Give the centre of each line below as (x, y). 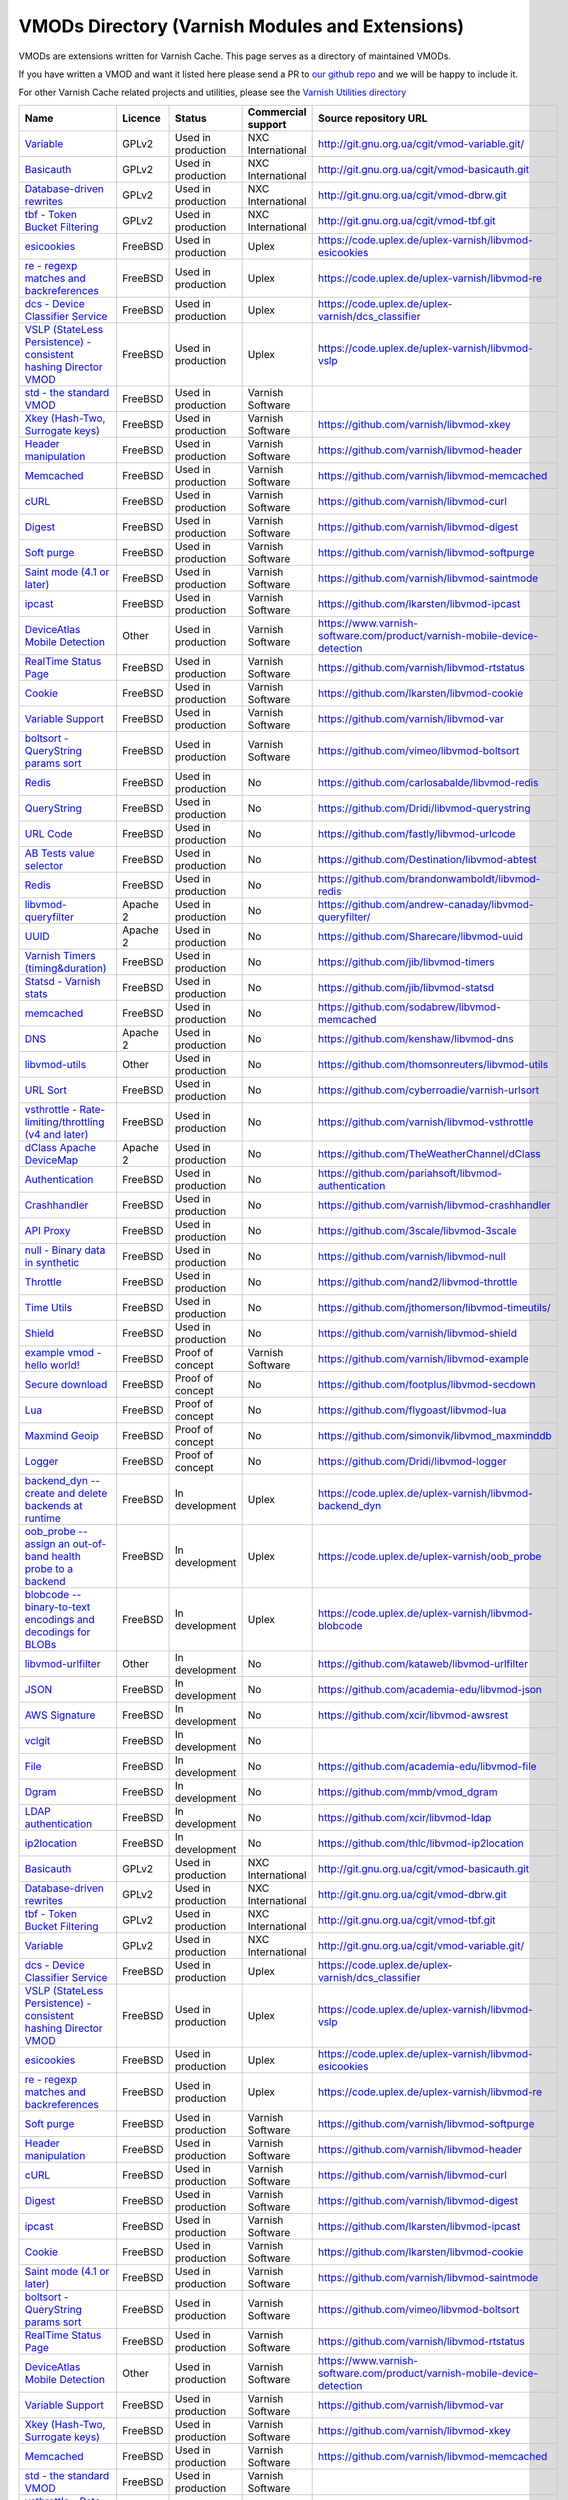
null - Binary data (65, 1250)
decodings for (57, 1632)
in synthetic (52, 1262)
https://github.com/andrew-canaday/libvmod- (425, 904)
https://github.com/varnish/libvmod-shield (417, 1333)
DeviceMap (51, 1160)
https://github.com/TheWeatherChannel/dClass (429, 1153)
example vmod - (63, 1352)
